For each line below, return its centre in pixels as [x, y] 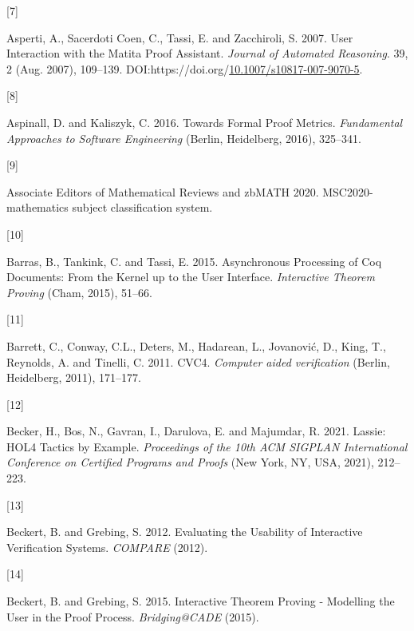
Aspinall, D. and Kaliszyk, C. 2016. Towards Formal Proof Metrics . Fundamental [205, 122]
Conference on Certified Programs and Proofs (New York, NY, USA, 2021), [190, 462]
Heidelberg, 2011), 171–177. [74, 377]
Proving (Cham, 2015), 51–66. [79, 292]
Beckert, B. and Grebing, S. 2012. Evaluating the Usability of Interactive [185, 532]
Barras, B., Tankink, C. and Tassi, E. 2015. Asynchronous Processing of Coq [194, 261]
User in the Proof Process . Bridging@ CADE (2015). [133, 616]
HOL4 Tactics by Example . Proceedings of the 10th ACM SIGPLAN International [207, 446]
